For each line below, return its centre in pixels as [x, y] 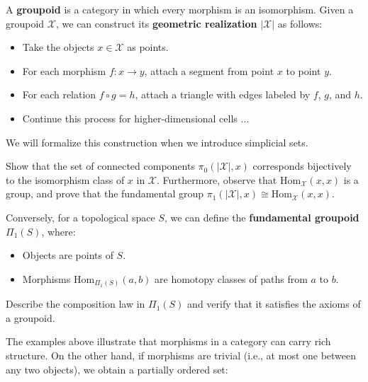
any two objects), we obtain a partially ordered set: [117, 369]
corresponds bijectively [302, 166]
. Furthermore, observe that [217, 179]
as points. [148, 47]
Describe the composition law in [76, 304]
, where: [58, 231]
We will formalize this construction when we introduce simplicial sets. [157, 142]
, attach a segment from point [209, 70]
